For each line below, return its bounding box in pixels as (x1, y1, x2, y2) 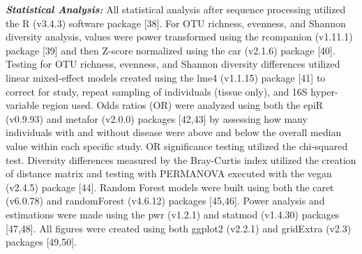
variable (6, 98, 39, 112)
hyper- (310, 84, 338, 98)
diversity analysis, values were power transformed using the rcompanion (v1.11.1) (6, 29, 353, 44)
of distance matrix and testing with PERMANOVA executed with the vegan (6, 166, 332, 181)
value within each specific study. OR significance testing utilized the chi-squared (6, 138, 348, 153)
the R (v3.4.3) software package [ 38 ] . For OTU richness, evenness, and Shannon (6, 15, 346, 30)
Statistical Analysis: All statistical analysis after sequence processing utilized (6, 2, 346, 16)
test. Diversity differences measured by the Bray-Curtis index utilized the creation (6, 152, 356, 167)
